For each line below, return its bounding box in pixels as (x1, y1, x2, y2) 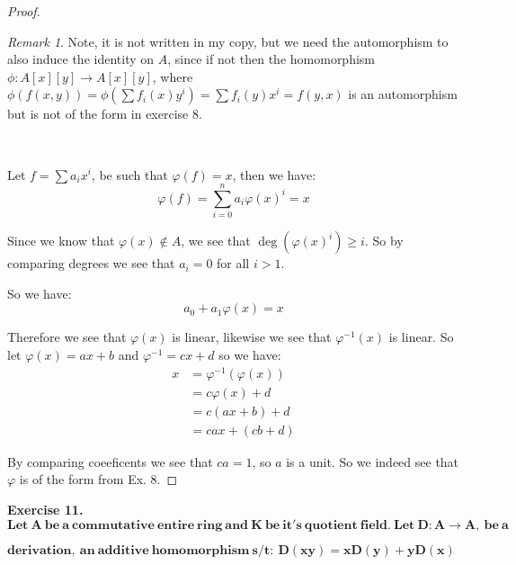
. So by (364, 231, 404, 250)
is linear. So (388, 327, 454, 346)
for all (217, 254, 250, 273)
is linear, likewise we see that (172, 327, 332, 346)
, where (152, 67, 193, 85)
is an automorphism (348, 85, 458, 103)
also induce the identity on (7, 49, 155, 68)
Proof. (7, 2, 40, 20)
